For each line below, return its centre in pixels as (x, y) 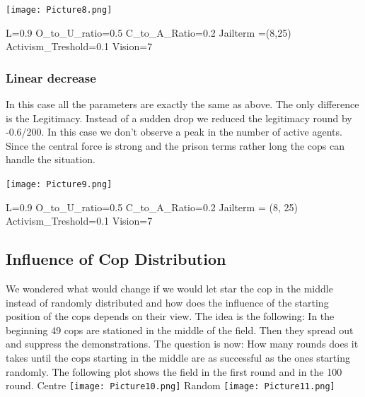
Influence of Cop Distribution (116, 259)
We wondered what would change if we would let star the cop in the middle (169, 289)
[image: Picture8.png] (59, 10)
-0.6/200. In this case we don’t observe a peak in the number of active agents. (174, 132)
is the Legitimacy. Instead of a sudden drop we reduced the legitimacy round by (179, 118)
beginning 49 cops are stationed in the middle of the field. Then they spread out (180, 330)
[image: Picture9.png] (59, 185)
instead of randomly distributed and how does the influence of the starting (167, 302)
